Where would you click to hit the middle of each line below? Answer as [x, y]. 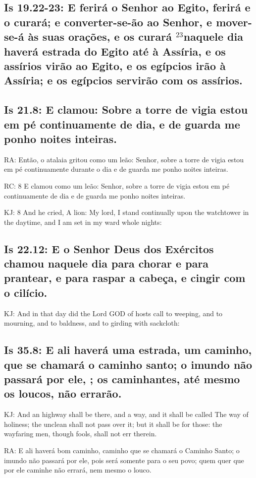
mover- [234, 22]
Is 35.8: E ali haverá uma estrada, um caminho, [128, 350]
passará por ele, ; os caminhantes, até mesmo [122, 379]
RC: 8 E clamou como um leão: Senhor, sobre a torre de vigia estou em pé [117, 185]
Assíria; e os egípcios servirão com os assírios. [123, 80]
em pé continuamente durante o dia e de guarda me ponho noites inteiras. [116, 169]
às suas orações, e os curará [100, 36]
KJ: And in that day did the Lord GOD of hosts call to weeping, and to [113, 313]
